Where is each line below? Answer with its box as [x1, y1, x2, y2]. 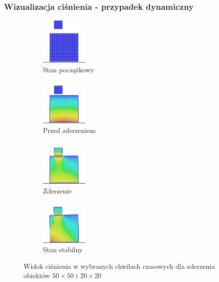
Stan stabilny [43, 244, 83, 255]
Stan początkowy [43, 64, 94, 74]
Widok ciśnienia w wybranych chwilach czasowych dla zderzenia [23, 260, 215, 271]
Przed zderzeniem [43, 125, 96, 135]
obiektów [23, 270, 50, 281]
